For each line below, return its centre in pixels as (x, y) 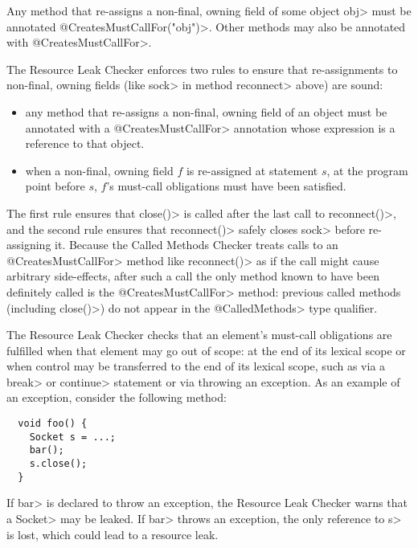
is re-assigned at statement (252, 170)
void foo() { (53, 424)
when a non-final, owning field (99, 170)
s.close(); (58, 464)
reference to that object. (85, 143)
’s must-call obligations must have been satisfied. (226, 186)
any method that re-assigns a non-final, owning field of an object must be (206, 111)
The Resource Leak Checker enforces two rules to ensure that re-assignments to (202, 69)
